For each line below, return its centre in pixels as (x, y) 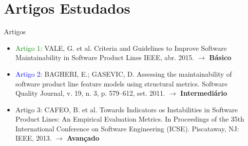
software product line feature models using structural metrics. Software (121, 83)
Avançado (83, 138)
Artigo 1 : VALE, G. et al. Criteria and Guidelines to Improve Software (121, 48)
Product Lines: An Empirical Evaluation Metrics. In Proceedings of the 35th (130, 119)
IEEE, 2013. (33, 138)
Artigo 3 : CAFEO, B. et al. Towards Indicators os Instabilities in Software (126, 109)
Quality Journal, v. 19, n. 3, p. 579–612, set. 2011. (90, 93)
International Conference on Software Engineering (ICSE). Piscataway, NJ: (127, 128)
